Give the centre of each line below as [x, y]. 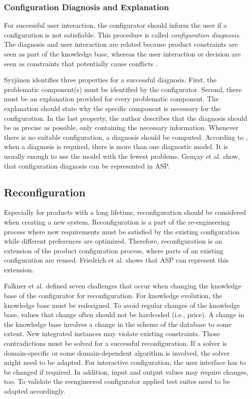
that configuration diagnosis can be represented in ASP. [87, 165]
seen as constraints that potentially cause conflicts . [81, 63]
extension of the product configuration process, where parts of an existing [114, 250]
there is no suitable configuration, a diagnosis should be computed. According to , [126, 137]
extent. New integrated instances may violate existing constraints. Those [112, 333]
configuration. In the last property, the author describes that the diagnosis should [126, 118]
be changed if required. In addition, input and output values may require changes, [126, 371]
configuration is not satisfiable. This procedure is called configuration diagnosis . [122, 34]
